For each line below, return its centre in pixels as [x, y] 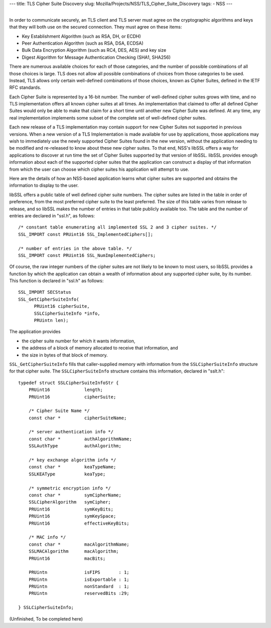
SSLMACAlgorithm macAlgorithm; [74, 551]
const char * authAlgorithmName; [80, 439]
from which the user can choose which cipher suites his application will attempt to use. [99, 169]
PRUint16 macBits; [67, 558]
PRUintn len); [51, 321]
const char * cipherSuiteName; [78, 418]
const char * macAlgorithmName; [79, 544]
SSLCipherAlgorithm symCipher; [70, 502]
